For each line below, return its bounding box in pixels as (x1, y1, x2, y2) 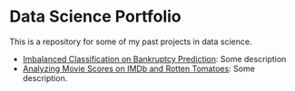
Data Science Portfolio (9, 6, 182, 27)
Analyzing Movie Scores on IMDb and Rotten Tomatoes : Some (22, 63, 256, 74)
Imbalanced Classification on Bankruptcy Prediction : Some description (22, 53, 287, 64)
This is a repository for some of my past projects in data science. (9, 36, 252, 47)
